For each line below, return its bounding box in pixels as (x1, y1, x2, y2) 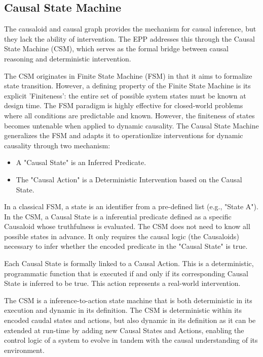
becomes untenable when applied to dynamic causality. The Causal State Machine (4, 120, 259, 131)
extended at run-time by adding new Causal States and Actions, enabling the (4, 324, 244, 335)
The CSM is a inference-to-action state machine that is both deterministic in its (4, 295, 252, 305)
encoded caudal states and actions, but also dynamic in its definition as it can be (4, 315, 256, 326)
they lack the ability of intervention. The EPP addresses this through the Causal (4, 33, 255, 44)
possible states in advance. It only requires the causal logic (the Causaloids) (4, 231, 239, 241)
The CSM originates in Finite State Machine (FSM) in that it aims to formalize (4, 70, 252, 81)
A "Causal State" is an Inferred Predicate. (16, 157, 146, 168)
